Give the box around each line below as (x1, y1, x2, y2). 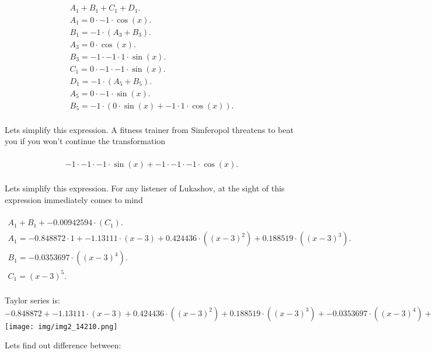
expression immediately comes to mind (5, 193, 143, 205)
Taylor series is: (5, 293, 60, 306)
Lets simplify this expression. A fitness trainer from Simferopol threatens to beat (5, 123, 294, 135)
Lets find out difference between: (5, 339, 121, 351)
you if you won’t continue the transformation (5, 135, 166, 147)
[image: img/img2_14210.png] (5, 322, 118, 331)
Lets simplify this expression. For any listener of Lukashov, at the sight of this (5, 182, 285, 194)
